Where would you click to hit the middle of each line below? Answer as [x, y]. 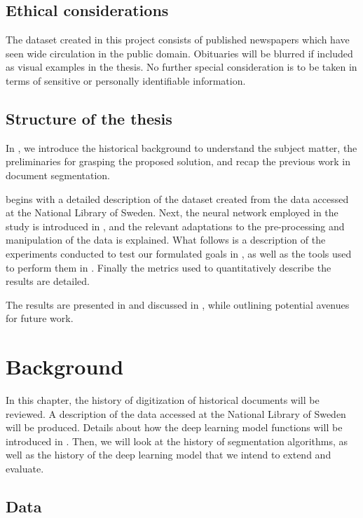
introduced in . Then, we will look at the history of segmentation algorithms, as [177, 441]
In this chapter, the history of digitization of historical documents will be [163, 400]
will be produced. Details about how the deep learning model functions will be [174, 427]
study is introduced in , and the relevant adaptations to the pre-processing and [175, 226]
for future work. [40, 318]
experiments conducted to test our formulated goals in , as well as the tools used [179, 253]
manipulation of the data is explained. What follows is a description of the [166, 240]
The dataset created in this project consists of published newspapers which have [178, 40]
